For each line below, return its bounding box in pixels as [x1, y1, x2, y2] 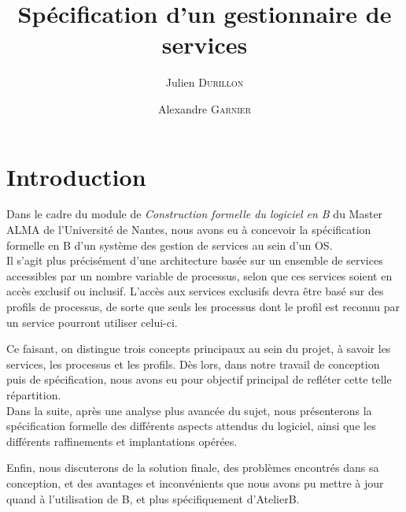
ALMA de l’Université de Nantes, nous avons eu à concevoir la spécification [6, 221, 371, 238]
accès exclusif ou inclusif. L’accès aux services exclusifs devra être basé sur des [6, 283, 384, 299]
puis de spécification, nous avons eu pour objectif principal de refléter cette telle [6, 371, 392, 388]
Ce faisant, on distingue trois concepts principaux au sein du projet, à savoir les [6, 340, 391, 357]
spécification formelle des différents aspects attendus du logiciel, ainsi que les [6, 417, 376, 434]
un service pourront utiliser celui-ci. [6, 314, 178, 330]
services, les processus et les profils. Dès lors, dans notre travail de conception [6, 355, 380, 372]
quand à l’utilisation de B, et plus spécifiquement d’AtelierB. [6, 490, 300, 506]
